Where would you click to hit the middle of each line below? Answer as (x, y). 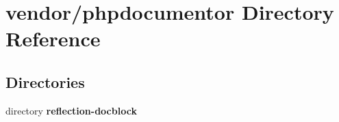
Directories (45, 81)
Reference (53, 39)
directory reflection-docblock (71, 110)
